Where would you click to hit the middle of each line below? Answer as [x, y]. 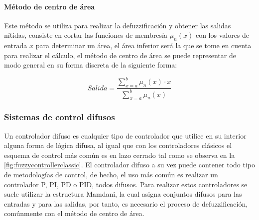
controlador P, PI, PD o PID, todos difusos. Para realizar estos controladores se [126, 184]
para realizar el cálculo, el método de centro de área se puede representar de [120, 55]
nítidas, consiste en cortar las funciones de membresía [86, 35]
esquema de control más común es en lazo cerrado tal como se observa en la [120, 155]
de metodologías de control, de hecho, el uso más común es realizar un [111, 175]
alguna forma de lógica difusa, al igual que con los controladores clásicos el [118, 145]
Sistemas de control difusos [60, 117]
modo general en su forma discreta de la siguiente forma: [91, 65]
